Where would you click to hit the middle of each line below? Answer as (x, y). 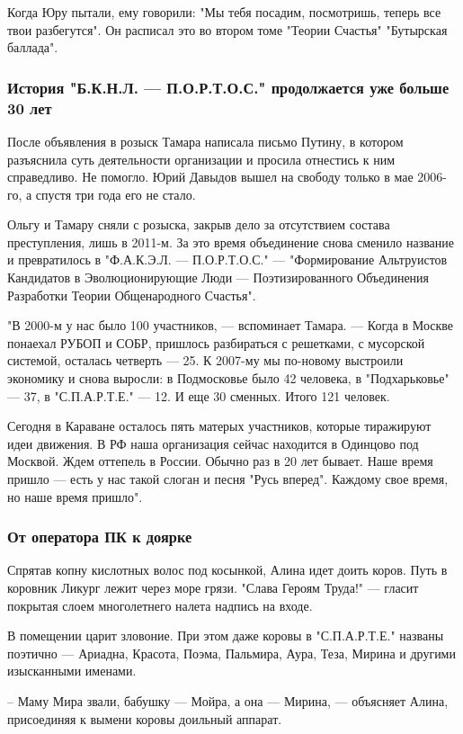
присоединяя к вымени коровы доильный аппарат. (145, 718)
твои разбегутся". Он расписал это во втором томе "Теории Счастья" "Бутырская (227, 29)
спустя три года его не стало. (116, 194)
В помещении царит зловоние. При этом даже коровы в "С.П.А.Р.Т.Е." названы (226, 636)
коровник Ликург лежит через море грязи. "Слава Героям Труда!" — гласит (213, 588)
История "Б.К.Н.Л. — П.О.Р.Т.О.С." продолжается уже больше (228, 87)
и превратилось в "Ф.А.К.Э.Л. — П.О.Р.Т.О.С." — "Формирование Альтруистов (227, 260)
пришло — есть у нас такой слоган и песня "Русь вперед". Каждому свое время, (228, 479)
